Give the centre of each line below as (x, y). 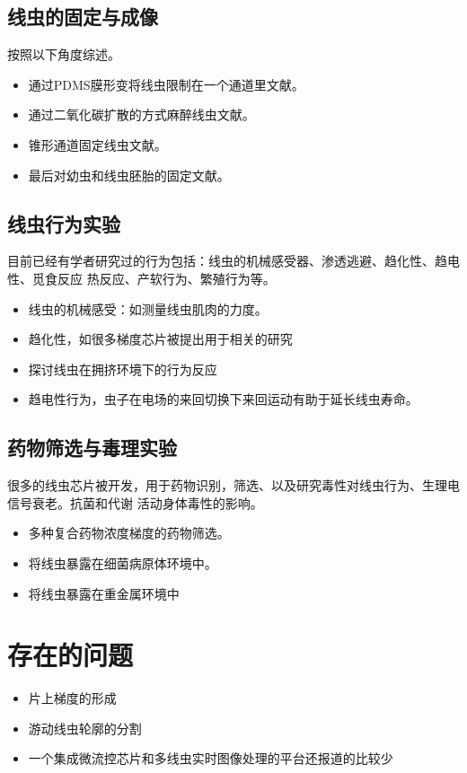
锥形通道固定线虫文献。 (97, 144)
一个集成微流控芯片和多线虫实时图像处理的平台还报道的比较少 (211, 758)
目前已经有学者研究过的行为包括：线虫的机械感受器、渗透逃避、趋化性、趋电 (233, 261)
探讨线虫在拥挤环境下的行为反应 (123, 369)
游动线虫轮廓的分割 (85, 728)
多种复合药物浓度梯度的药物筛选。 (129, 533)
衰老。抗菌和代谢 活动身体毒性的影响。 (147, 502)
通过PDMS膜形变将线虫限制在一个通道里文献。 (166, 84)
